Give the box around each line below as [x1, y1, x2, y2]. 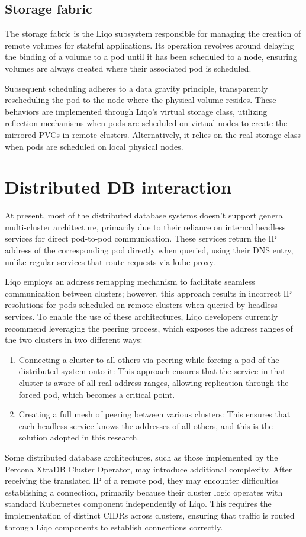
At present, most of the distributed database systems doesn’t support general [5, 209, 285, 221]
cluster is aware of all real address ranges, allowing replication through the [18, 376, 289, 388]
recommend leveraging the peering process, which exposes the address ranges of [5, 321, 293, 334]
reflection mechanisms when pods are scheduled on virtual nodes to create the [5, 117, 288, 129]
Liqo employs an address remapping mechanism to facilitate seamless [5, 275, 255, 288]
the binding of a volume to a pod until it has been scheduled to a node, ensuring [5, 50, 297, 63]
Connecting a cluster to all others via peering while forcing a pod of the [18, 353, 279, 365]
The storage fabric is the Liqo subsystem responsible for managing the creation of [5, 27, 301, 40]
